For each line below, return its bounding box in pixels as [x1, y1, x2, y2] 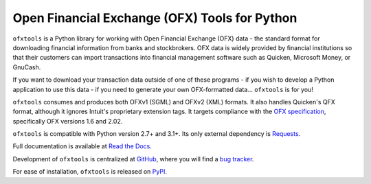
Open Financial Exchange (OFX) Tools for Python [12, 10, 297, 25]
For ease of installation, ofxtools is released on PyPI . [12, 168, 168, 176]
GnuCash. [12, 62, 41, 71]
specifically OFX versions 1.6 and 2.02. [12, 117, 123, 125]
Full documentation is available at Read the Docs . [12, 142, 153, 150]
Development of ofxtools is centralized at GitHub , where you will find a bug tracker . [12, 154, 254, 163]
